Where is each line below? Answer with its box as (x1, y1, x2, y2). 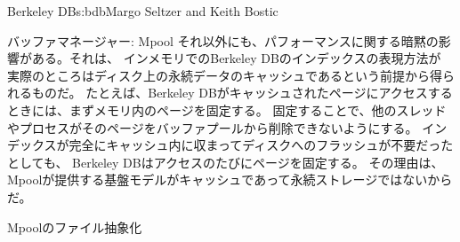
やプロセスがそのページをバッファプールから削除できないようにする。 (7, 118, 418, 137)
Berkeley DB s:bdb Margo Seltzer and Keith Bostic (7, 2, 278, 20)
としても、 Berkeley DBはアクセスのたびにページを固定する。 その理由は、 (7, 152, 444, 171)
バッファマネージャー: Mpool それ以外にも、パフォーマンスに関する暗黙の (7, 31, 439, 50)
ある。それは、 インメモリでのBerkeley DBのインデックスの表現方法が (31, 49, 441, 67)
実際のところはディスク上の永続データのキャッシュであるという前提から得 (7, 66, 442, 84)
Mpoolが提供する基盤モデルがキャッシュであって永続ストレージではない (7, 170, 428, 189)
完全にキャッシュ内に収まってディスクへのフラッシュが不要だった (69, 136, 454, 154)
